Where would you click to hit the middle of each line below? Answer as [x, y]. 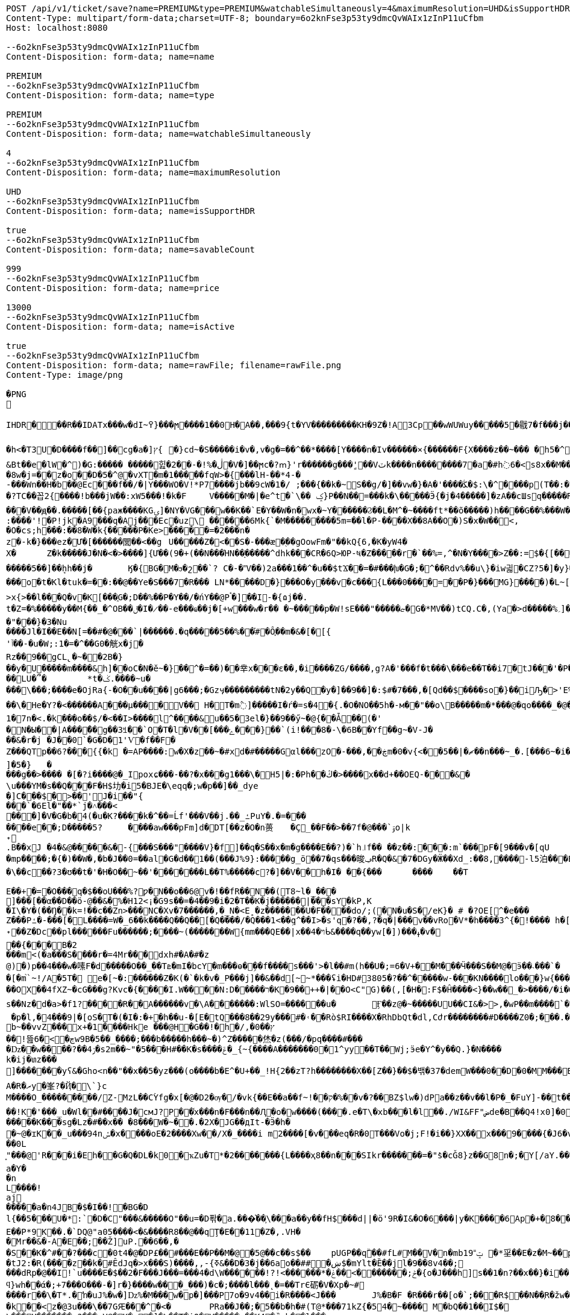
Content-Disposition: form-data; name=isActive [121, 327]
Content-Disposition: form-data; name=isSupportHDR [131, 211]
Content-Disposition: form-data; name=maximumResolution [143, 172]
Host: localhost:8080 [57, 28]
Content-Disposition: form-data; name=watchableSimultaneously [158, 134]
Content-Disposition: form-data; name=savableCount [131, 250]
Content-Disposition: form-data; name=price [113, 288]
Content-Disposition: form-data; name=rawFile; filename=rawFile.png [174, 365]
